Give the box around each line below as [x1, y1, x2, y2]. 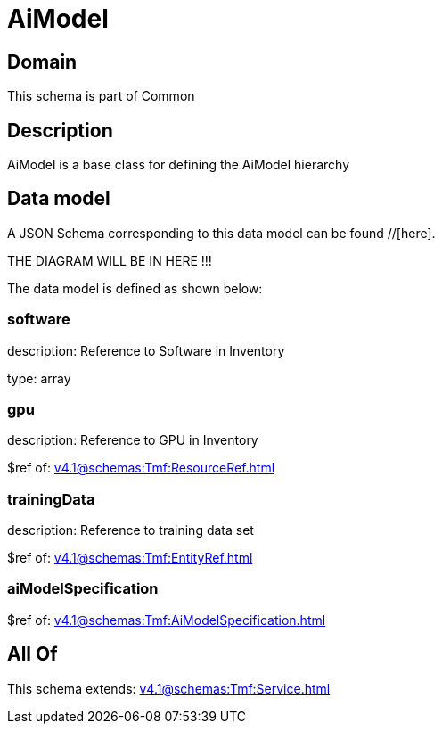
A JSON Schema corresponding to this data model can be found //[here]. [7, 225, 436, 241]
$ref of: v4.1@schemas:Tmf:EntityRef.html [7, 550, 253, 566]
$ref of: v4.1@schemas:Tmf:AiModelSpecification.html [7, 612, 326, 628]
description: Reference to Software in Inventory [7, 342, 285, 358]
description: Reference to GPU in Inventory [7, 432, 258, 448]
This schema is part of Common [7, 88, 195, 104]
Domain [7, 50, 78, 73]
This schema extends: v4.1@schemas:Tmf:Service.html [7, 680, 331, 696]
